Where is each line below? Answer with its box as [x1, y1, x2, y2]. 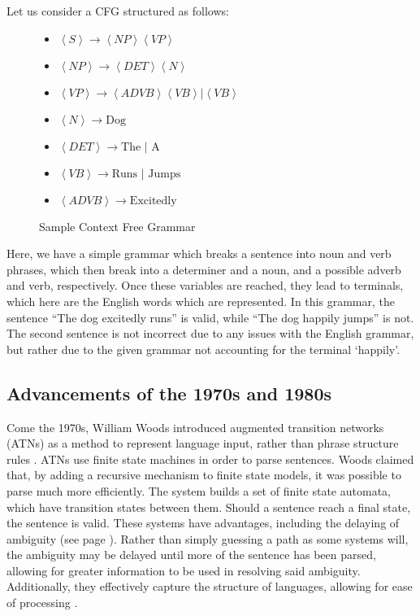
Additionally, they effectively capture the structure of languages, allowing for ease [6, 578, 413, 595]
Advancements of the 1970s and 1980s [6, 380, 331, 405]
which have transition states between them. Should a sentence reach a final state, [6, 498, 411, 515]
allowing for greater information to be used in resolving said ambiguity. [6, 561, 361, 579]
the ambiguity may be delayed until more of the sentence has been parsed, [6, 546, 376, 563]
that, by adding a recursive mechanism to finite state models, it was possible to [6, 466, 401, 483]
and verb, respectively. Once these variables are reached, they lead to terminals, [6, 277, 404, 294]
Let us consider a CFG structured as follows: [6, 2, 229, 19]
